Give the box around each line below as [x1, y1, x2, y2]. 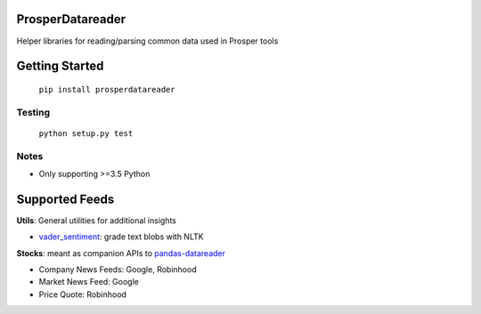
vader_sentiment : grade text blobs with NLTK [38, 231, 204, 242]
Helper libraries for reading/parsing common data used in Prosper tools [16, 36, 279, 46]
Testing [16, 106, 51, 118]
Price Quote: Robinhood [38, 289, 126, 300]
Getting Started [16, 59, 104, 74]
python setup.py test [38, 128, 134, 138]
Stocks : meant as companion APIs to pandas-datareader [16, 247, 226, 258]
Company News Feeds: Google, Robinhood [38, 264, 197, 275]
